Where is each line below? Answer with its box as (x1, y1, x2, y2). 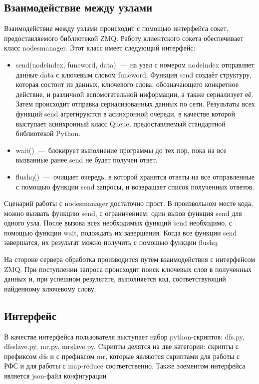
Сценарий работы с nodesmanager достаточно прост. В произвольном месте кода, (4, 198, 253, 208)
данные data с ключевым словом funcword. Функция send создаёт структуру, (15, 69, 252, 79)
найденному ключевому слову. (4, 283, 96, 293)
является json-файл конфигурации (4, 370, 107, 381)
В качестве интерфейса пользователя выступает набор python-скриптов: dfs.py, (4, 331, 245, 341)
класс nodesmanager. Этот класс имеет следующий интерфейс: (4, 42, 196, 53)
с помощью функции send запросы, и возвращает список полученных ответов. (15, 181, 255, 191)
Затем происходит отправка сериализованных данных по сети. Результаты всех (15, 98, 255, 109)
